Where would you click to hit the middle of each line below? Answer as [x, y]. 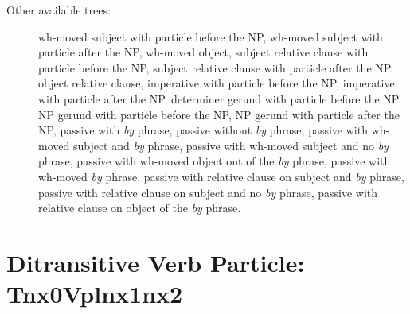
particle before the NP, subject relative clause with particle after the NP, [216, 67]
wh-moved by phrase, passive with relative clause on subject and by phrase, [221, 176]
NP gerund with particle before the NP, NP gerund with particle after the [219, 114]
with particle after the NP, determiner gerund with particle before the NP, [220, 98]
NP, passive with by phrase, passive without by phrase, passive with [203, 130]
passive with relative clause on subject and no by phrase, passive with [208, 192]
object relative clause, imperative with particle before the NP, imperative [217, 83]
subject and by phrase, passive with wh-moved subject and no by [230, 145]
